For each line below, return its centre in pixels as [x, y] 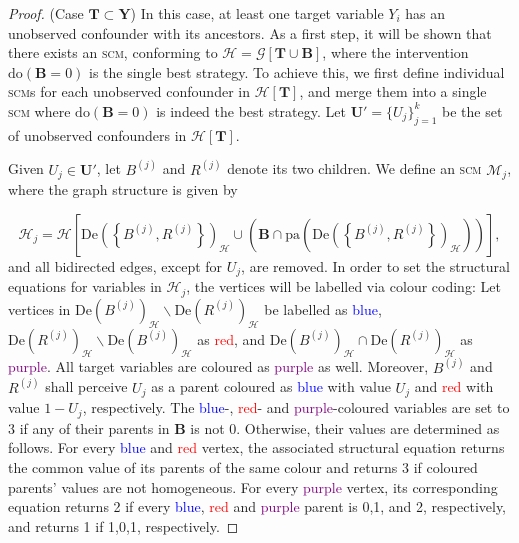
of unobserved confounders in [97, 134]
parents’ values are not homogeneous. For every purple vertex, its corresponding [253, 486]
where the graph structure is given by [123, 189]
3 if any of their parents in [89, 427]
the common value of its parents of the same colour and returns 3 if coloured [243, 466]
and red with [454, 386]
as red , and [231, 338]
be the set [472, 110]
